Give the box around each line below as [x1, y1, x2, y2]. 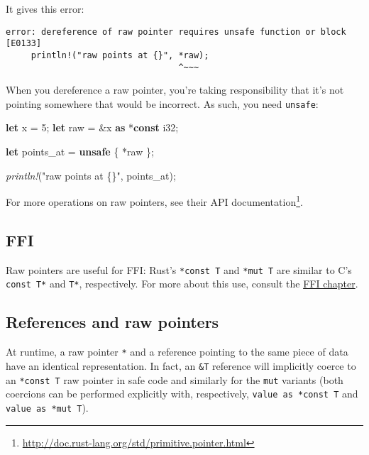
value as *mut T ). [6, 400, 89, 415]
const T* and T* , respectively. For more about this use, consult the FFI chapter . [6, 276, 358, 291]
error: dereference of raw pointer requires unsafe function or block [6, 26, 346, 37]
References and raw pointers [6, 311, 219, 333]
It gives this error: [6, 1, 84, 16]
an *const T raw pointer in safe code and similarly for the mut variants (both [6, 372, 343, 387]
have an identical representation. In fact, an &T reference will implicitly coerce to [6, 358, 356, 373]
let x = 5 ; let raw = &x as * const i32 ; [6, 120, 179, 135]
